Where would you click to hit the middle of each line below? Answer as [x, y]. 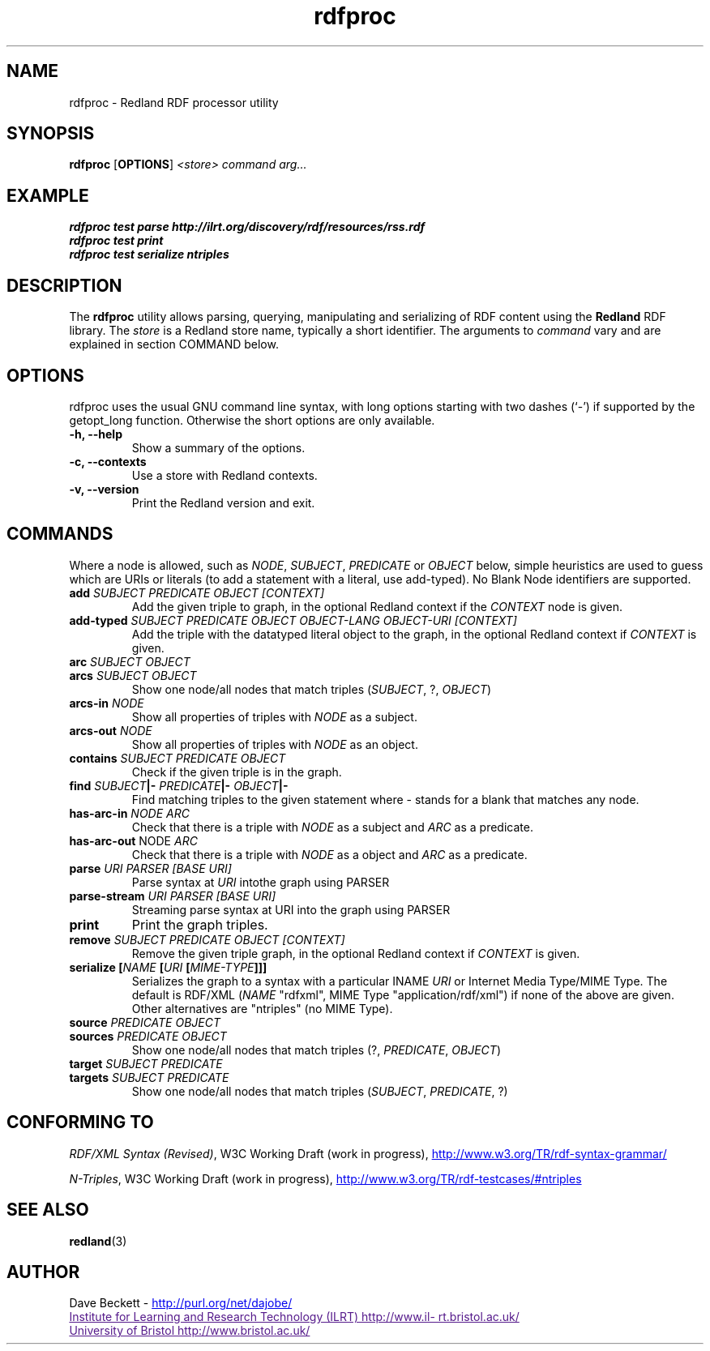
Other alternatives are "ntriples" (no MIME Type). [262, 1008]
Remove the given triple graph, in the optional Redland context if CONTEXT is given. [356, 953]
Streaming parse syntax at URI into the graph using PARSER [291, 909]
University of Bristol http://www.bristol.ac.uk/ [190, 1331]
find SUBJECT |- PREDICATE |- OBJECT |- [179, 785]
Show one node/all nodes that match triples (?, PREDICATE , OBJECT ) [316, 1050]
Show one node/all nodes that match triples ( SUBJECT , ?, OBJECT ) [312, 689]
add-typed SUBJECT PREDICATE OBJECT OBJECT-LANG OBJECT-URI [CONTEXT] [293, 620]
